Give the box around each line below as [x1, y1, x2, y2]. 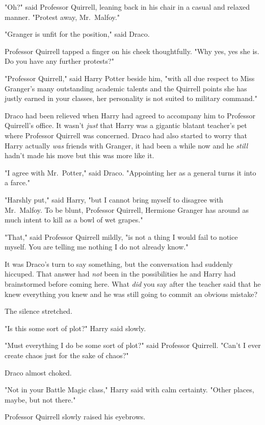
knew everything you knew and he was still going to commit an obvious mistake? [5, 288, 258, 299]
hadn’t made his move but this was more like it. [5, 150, 154, 161]
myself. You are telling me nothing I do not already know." [5, 241, 189, 252]
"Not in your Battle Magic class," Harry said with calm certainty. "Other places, [5, 384, 254, 395]
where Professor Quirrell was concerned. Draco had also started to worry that [5, 130, 247, 140]
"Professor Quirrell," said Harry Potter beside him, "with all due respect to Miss [5, 72, 255, 83]
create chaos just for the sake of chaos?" [5, 350, 129, 361]
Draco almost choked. [5, 367, 72, 378]
